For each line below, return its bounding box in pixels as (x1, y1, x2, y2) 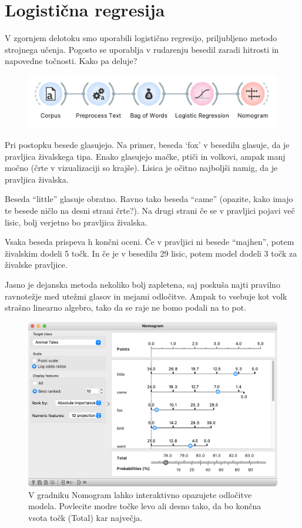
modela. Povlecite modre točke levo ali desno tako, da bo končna (28, 500, 261, 512)
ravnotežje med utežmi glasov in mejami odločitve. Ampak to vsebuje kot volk (5, 290, 287, 302)
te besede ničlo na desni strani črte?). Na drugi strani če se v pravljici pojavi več (5, 204, 295, 217)
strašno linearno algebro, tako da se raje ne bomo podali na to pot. (5, 301, 247, 314)
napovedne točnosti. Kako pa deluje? (5, 55, 137, 67)
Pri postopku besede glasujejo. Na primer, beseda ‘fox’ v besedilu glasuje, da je (5, 139, 290, 151)
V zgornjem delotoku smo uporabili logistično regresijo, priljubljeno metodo (5, 32, 277, 44)
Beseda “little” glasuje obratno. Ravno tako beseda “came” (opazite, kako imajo (5, 193, 293, 205)
